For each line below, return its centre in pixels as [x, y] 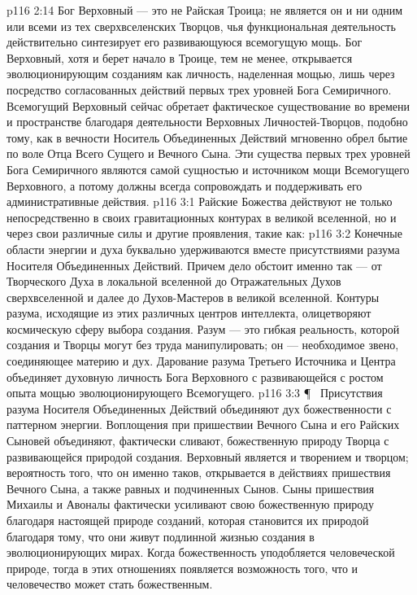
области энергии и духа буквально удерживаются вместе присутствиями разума [203, 249]
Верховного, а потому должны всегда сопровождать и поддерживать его [185, 185]
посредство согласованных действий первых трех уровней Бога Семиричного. [199, 89]
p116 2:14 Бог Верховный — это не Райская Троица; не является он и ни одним [205, 10]
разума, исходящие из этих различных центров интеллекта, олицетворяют [189, 313]
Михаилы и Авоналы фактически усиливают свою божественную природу [190, 504]
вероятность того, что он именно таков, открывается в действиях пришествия [199, 472]
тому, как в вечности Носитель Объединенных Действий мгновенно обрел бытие [207, 137]
